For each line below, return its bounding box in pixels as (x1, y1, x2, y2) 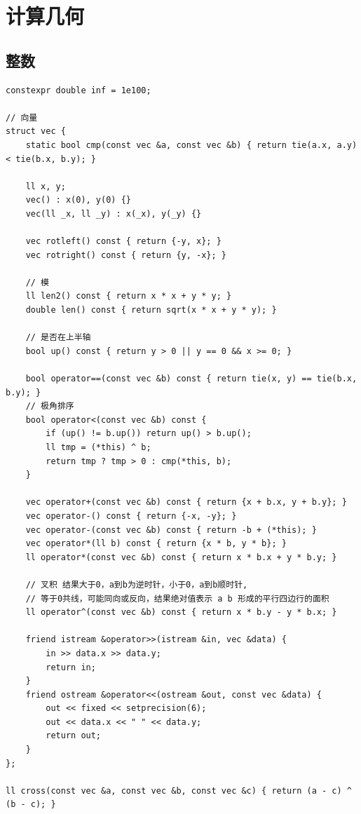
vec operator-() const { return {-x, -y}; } (25, 510, 237, 521)
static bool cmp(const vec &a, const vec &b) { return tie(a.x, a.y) (25, 140, 357, 150)
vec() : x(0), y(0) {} (25, 195, 131, 205)
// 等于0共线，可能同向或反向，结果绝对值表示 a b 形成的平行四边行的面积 (25, 593, 329, 604)
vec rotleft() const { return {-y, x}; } (25, 236, 222, 247)
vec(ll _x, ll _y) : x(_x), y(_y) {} (25, 208, 202, 219)
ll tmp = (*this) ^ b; (46, 442, 151, 453)
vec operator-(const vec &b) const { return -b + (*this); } (25, 524, 317, 535)
